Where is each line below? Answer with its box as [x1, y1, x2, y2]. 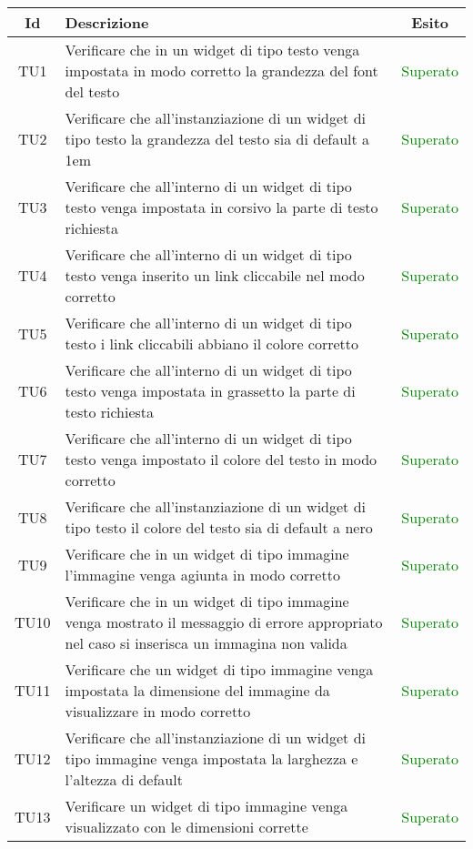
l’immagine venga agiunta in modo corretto [65, 564, 340, 585]
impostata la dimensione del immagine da [65, 680, 330, 701]
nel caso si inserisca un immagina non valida [65, 632, 347, 653]
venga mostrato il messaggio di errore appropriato [65, 611, 383, 632]
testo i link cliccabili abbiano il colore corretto [65, 333, 359, 354]
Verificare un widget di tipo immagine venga [65, 795, 348, 816]
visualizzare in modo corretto [65, 701, 251, 722]
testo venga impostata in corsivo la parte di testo [65, 197, 378, 217]
